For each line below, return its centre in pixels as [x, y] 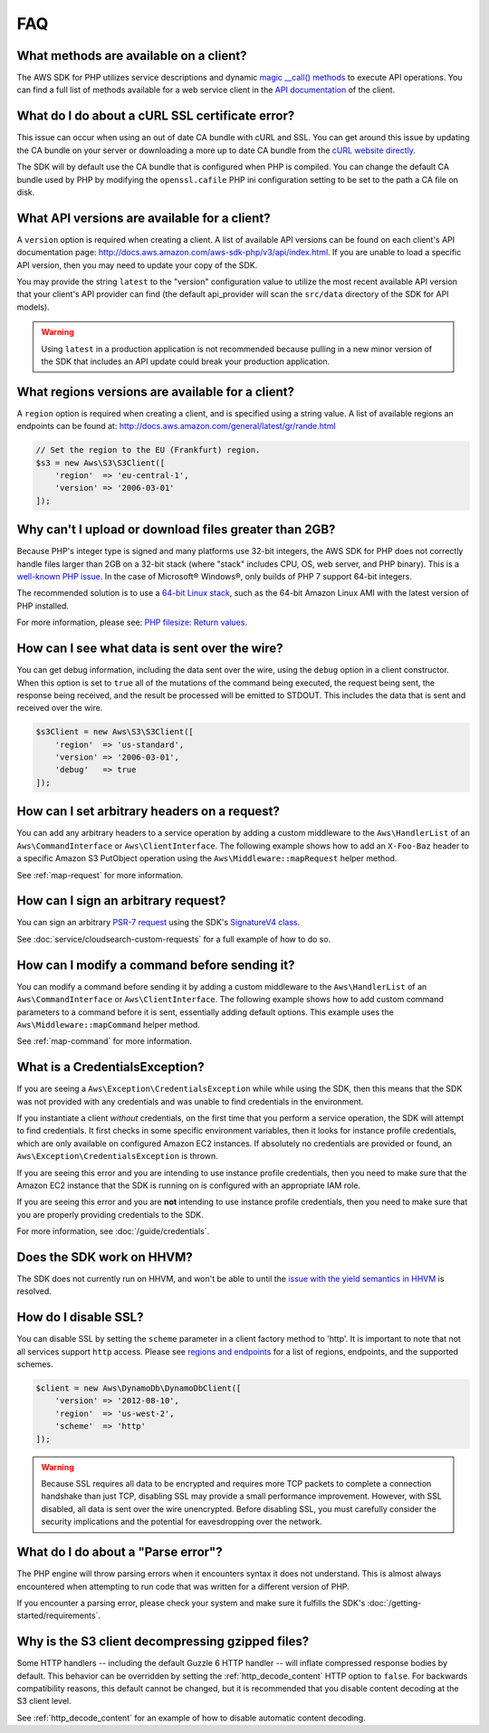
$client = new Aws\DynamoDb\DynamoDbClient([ [139, 1388]
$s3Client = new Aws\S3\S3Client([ [115, 732]
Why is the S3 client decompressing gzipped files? [163, 1642]
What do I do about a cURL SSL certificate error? [156, 116]
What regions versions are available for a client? [155, 392]
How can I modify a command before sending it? [156, 965]
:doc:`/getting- [394, 1603]
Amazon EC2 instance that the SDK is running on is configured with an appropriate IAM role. [189, 1185]
